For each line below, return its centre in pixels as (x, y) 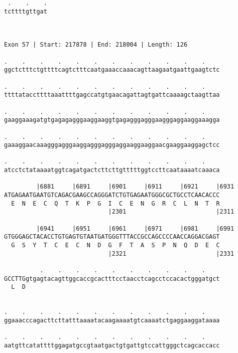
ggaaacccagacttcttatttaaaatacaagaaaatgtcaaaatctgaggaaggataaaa (112, 320)
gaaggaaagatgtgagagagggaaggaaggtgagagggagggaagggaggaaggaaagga (112, 120)
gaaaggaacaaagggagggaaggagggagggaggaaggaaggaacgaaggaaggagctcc (112, 145)
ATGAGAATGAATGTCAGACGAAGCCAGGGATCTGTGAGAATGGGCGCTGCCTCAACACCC (112, 195)
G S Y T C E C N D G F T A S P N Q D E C (115, 245)
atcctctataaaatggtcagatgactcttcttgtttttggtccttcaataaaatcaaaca (112, 170)
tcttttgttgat (26, 11)
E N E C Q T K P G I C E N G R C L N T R (115, 203)
